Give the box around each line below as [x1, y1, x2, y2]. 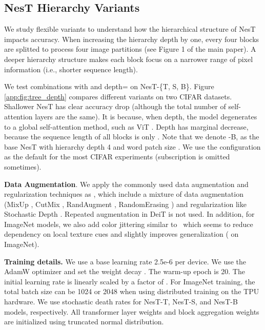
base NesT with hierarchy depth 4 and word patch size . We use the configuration [4, 141, 261, 152]
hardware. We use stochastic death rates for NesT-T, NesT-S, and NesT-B [4, 296, 238, 307]
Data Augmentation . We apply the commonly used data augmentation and [4, 178, 249, 189]
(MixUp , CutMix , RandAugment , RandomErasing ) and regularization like [4, 198, 247, 209]
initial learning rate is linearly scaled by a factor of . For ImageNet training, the [4, 276, 255, 286]
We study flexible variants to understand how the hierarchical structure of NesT [4, 24, 256, 34]
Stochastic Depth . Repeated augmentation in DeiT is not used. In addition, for [4, 209, 255, 219]
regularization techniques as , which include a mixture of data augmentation [4, 189, 243, 199]
